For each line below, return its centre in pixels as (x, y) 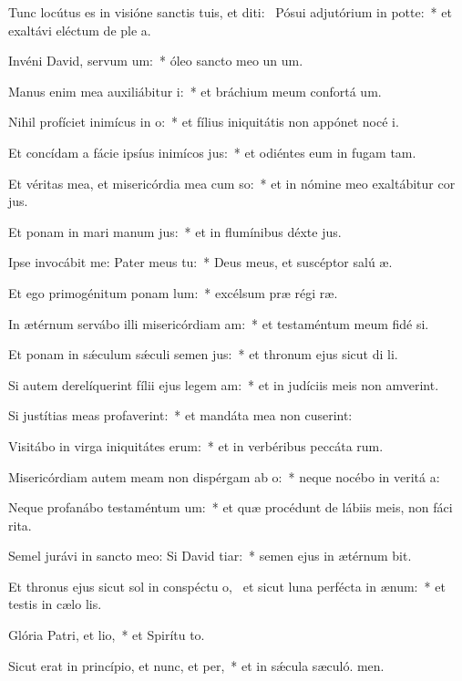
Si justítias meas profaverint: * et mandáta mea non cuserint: (180, 415)
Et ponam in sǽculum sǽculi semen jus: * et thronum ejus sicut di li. (203, 354)
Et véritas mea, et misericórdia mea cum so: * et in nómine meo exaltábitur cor (232, 183)
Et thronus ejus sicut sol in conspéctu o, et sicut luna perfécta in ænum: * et (227, 586)
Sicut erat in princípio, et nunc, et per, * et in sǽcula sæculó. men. (196, 665)
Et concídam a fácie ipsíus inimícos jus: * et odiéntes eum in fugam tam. (212, 152)
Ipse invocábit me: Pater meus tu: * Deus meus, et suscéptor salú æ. (200, 262)
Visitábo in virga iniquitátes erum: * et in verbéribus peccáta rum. (196, 445)
